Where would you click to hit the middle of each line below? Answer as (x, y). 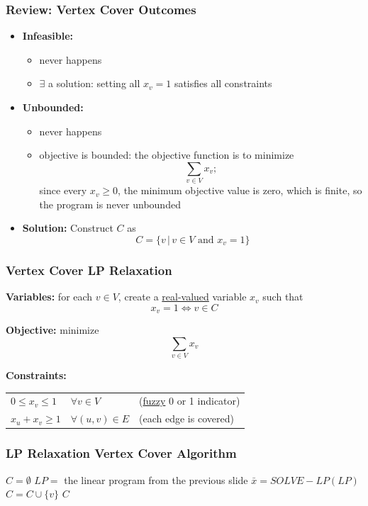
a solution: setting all (94, 83)
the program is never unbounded (110, 204)
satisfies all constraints (223, 83)
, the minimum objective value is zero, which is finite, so (240, 190)
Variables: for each (49, 297)
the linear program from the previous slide (156, 479)
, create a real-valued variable (182, 297)
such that (283, 297)
